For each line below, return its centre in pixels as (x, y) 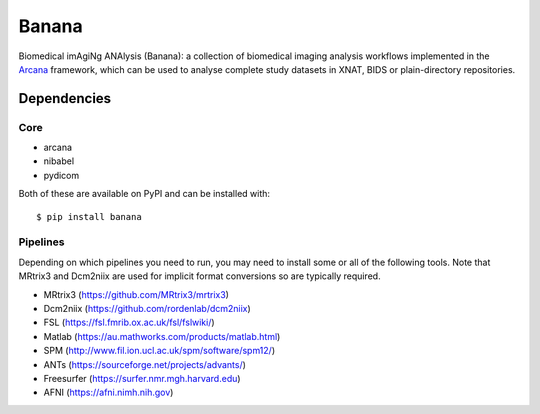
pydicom (61, 175)
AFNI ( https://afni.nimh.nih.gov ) (108, 392)
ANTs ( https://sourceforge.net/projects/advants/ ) (145, 364)
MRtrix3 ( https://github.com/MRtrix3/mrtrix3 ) (136, 294)
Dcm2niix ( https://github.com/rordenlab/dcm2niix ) (147, 308)
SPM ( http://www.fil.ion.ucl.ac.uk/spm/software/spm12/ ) (159, 351)
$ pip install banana (89, 216)
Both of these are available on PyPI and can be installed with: (144, 194)
